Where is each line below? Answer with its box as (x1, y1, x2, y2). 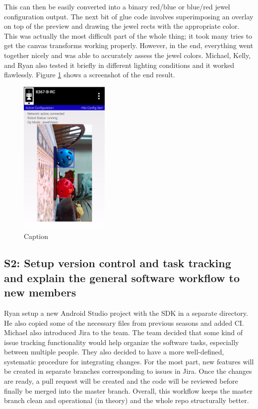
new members (4, 285, 76, 300)
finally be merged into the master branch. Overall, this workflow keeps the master (4, 385, 253, 396)
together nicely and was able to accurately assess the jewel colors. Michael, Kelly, (4, 50, 251, 60)
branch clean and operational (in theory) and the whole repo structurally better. (4, 395, 249, 406)
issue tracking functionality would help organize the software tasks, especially (4, 337, 239, 347)
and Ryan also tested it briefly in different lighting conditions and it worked (4, 59, 235, 70)
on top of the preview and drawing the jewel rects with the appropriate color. (4, 21, 240, 31)
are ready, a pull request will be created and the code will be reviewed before (4, 376, 238, 386)
